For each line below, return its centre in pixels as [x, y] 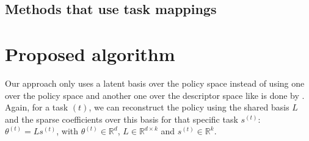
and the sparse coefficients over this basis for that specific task [122, 119]
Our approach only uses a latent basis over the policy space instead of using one [155, 83]
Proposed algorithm [90, 53]
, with [67, 131]
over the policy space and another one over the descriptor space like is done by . [155, 95]
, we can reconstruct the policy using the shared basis [189, 107]
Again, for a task [37, 107]
